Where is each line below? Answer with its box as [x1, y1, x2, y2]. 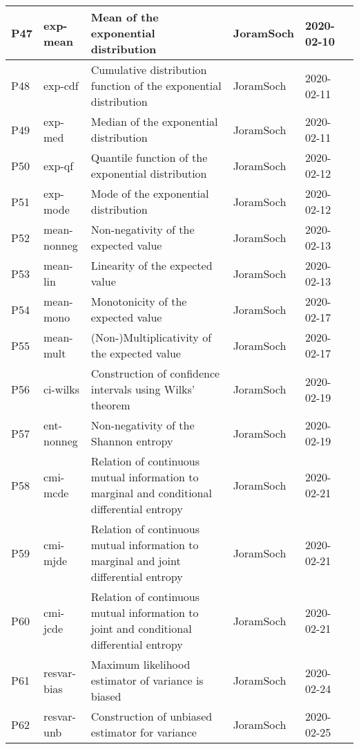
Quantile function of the [90, 149, 208, 165]
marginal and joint [90, 553, 181, 568]
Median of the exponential [90, 113, 218, 129]
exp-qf [43, 157, 74, 174]
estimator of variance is [90, 672, 204, 688]
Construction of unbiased [90, 708, 213, 724]
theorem [90, 397, 130, 413]
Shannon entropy [90, 433, 173, 449]
